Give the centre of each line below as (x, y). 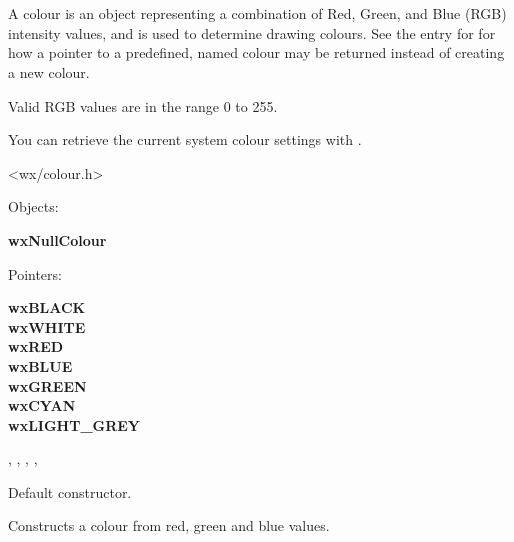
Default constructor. (70, 491)
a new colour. (49, 71)
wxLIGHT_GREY (74, 424)
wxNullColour (57, 239)
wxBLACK (47, 307)
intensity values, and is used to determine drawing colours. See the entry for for (252, 32)
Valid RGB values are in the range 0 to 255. (143, 105)
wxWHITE (47, 326)
